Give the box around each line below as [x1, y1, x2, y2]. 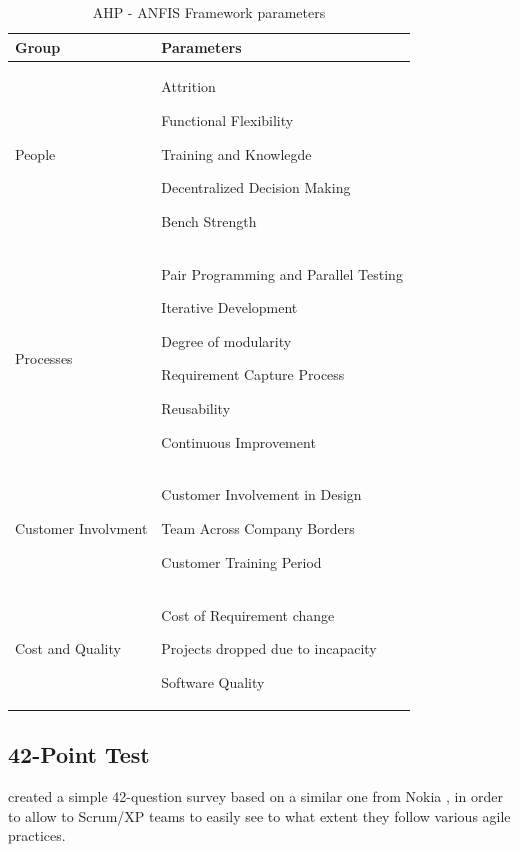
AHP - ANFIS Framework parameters [92, 2, 326, 22]
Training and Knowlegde [161, 143, 312, 164]
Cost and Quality [15, 638, 121, 659]
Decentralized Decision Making [161, 177, 351, 198]
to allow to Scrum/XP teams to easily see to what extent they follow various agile [8, 805, 511, 826]
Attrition [161, 76, 216, 97]
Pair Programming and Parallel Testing [161, 263, 403, 284]
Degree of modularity [161, 330, 292, 351]
